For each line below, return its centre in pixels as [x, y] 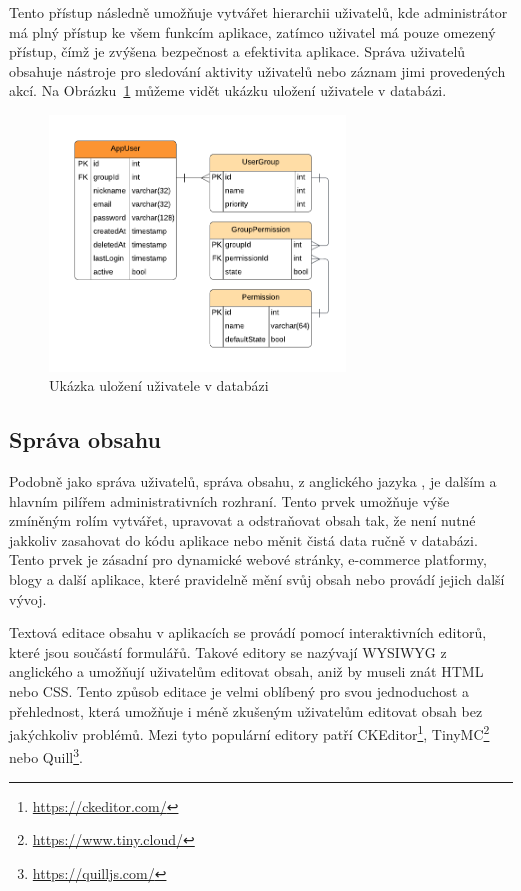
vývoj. [28, 598]
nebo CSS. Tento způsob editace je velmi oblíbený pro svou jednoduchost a [239, 691]
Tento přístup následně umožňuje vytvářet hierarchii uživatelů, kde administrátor [258, 12]
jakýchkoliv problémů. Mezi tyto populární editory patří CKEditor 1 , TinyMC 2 [249, 732]
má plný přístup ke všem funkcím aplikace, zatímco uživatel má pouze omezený [252, 31]
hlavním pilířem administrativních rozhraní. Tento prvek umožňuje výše [229, 500]
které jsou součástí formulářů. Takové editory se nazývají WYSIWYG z [228, 651]
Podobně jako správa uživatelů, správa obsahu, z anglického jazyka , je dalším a [253, 481]
